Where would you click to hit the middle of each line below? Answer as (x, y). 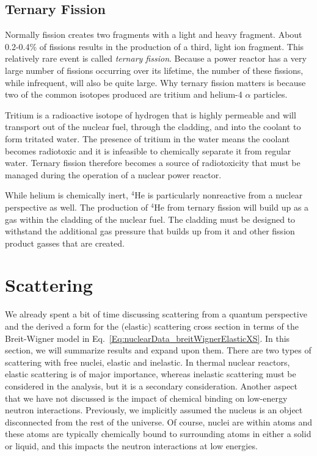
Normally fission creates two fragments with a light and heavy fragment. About (154, 34)
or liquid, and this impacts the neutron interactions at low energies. (131, 445)
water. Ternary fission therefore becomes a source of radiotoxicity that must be (153, 163)
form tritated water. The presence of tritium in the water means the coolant (148, 138)
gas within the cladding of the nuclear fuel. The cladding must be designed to (150, 219)
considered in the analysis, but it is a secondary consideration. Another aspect (151, 385)
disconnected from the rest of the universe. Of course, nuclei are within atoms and (159, 422)
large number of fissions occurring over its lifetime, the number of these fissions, (154, 70)
